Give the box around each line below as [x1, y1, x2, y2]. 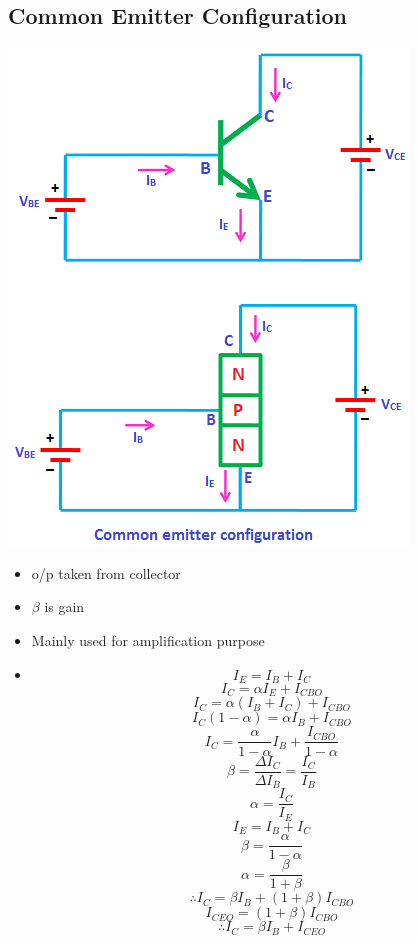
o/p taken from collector [31, 562, 181, 583]
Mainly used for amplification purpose [31, 629, 265, 650]
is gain [44, 596, 85, 617]
